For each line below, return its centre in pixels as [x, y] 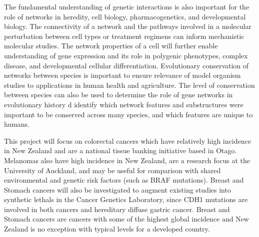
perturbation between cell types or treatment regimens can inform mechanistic [124, 36]
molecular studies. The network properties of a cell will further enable [111, 46]
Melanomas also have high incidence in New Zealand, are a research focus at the [127, 160]
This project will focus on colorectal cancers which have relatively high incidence [127, 140]
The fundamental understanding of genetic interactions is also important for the [127, 6]
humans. [17, 124]
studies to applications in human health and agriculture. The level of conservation [129, 85]
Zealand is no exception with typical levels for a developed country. [107, 229]
